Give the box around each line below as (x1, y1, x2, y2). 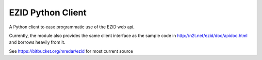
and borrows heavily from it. (9, 39, 65, 45)
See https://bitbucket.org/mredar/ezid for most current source (9, 48, 133, 54)
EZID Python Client (9, 7, 87, 18)
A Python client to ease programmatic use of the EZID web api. (9, 24, 135, 30)
